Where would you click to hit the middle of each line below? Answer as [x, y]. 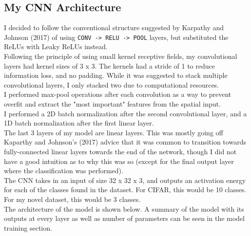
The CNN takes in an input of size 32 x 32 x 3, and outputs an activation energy [125, 180]
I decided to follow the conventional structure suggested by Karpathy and [114, 27]
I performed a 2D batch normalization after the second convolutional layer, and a [125, 113]
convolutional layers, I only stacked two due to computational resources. [112, 84]
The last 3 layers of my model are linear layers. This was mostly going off [114, 132]
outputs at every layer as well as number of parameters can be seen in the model [125, 218]
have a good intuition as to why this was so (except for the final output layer [119, 161]
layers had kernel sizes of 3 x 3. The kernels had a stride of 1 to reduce [109, 65]
